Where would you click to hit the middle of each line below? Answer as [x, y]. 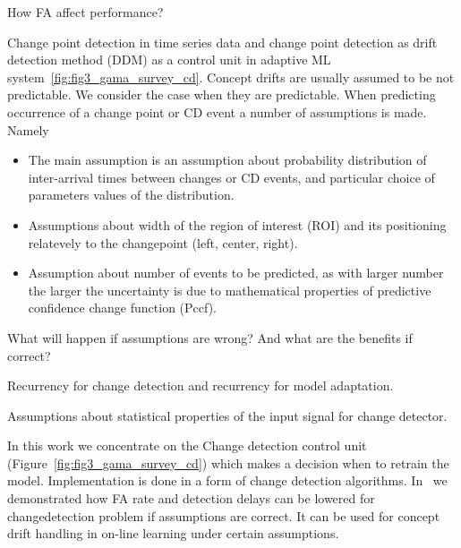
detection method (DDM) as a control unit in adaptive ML [169, 60]
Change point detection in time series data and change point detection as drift [222, 42]
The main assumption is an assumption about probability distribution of [227, 160]
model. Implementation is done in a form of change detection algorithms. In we [227, 480]
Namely [28, 129]
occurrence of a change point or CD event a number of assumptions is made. [217, 111]
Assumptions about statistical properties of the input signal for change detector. [227, 415]
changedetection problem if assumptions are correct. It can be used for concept [224, 515]
